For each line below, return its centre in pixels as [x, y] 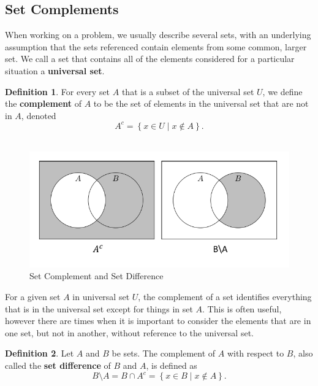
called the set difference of [58, 365]
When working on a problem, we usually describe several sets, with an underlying [158, 35]
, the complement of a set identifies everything [225, 297]
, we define [282, 91]
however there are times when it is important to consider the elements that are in [158, 321]
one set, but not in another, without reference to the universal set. [129, 332]
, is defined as [172, 365]
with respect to [256, 353]
